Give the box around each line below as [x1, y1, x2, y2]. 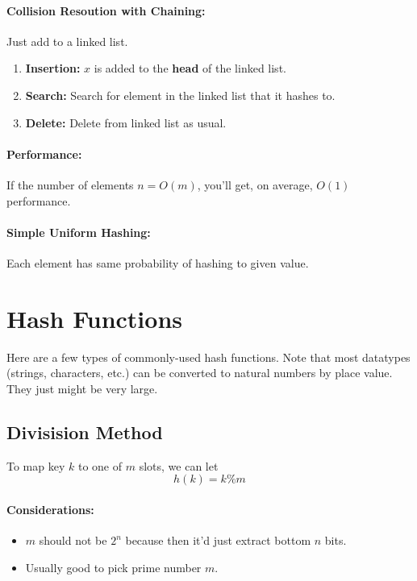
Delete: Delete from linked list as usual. [25, 114, 227, 131]
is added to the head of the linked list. [94, 60, 286, 77]
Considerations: [6, 500, 94, 517]
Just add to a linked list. [6, 32, 128, 49]
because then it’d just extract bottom [125, 532, 311, 549]
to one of [77, 457, 123, 474]
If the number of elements [6, 176, 134, 193]
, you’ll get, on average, [197, 176, 313, 193]
